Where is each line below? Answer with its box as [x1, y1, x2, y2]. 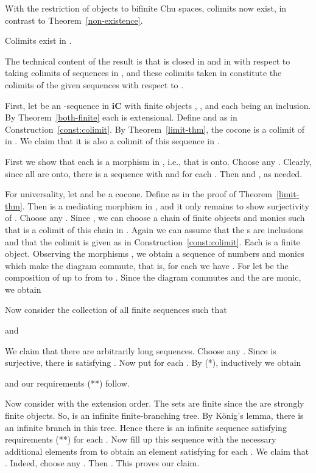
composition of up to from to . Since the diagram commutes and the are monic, [5, 271, 301, 284]
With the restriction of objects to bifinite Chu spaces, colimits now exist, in [5, 2, 287, 14]
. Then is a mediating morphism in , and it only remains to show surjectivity [22, 199, 309, 212]
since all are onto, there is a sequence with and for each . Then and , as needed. [5, 167, 303, 180]
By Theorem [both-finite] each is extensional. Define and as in [5, 111, 237, 124]
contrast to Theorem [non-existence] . [5, 13, 143, 26]
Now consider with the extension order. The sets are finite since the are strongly [5, 397, 304, 410]
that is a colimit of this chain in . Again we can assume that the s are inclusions [5, 223, 304, 236]
